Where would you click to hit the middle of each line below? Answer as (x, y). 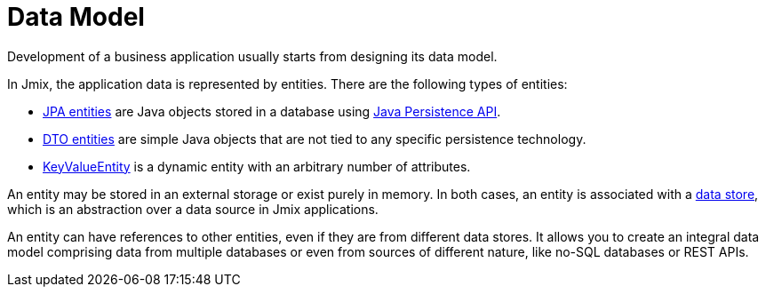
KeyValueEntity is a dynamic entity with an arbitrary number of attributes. (257, 166)
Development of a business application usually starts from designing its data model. (252, 56)
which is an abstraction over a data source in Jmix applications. (193, 209)
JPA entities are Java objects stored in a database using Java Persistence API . (272, 111)
